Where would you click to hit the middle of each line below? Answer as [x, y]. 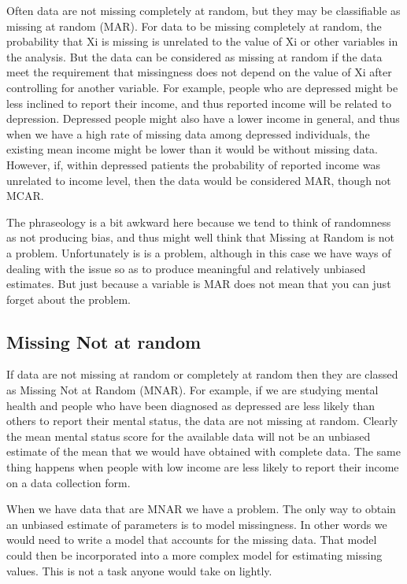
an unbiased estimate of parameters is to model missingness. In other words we [197, 524]
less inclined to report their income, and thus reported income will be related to [199, 103]
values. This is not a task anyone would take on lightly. [139, 570]
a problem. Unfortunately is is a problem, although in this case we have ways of [199, 252]
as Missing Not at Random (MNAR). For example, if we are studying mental [192, 390]
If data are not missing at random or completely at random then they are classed [202, 374]
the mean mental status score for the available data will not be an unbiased [189, 436]
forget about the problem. [68, 299]
